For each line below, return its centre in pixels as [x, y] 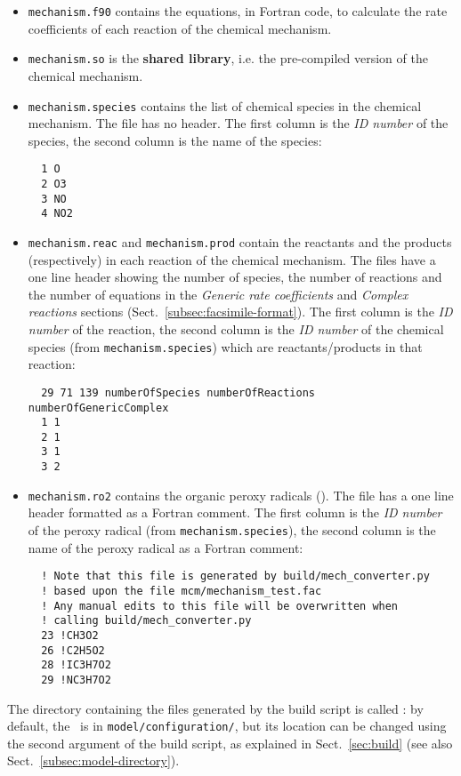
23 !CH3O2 [70, 635]
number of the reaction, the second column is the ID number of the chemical [236, 329]
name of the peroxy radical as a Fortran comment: [166, 547]
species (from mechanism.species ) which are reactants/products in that [225, 346]
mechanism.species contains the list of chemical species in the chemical [225, 105]
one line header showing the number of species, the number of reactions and [235, 277]
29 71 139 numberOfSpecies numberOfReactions [178, 392]
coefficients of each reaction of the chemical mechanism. [180, 28]
